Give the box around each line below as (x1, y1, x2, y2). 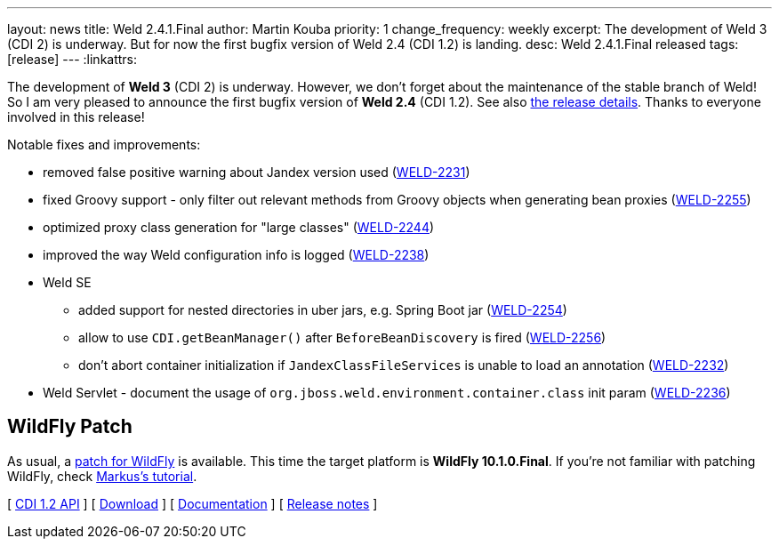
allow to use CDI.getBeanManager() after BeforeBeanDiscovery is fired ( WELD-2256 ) (78, 330, 606, 345)
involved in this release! (7, 109, 145, 124)
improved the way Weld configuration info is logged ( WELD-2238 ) (43, 247, 430, 262)
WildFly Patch (7, 415, 133, 438)
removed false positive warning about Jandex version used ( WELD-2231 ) (43, 165, 470, 180)
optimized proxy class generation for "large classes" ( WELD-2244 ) (43, 220, 435, 235)
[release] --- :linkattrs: (7, 52, 138, 67)
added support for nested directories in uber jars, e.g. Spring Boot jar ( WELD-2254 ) (78, 302, 567, 317)
